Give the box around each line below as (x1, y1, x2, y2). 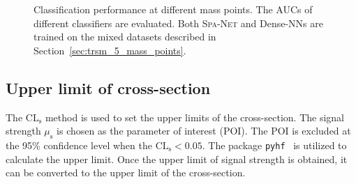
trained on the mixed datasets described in (34, 29, 216, 44)
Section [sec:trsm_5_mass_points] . (34, 43, 186, 57)
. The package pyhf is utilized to (202, 137, 347, 152)
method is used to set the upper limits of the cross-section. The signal (45, 109, 344, 124)
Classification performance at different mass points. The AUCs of (34, 2, 313, 16)
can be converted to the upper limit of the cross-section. (6, 165, 246, 180)
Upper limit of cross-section (6, 77, 211, 98)
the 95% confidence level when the (6, 137, 152, 152)
